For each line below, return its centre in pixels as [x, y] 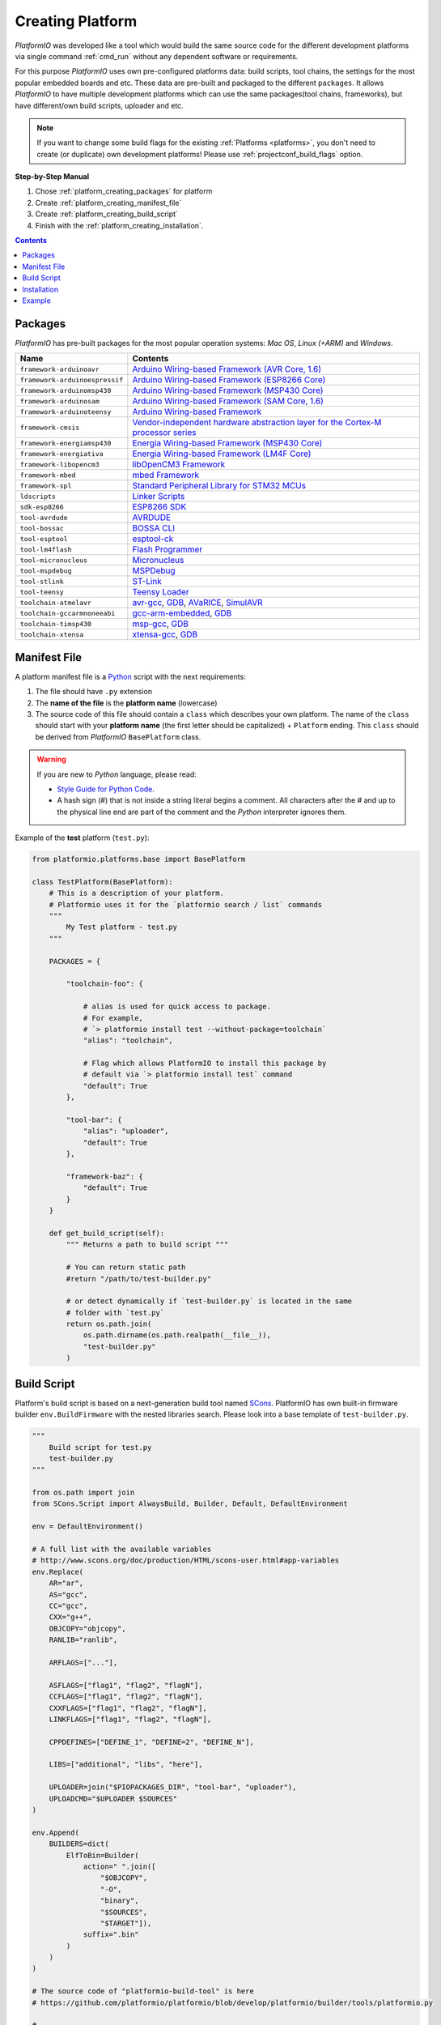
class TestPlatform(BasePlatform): [102, 882]
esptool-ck [153, 539]
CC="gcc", [68, 1605]
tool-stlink [42, 581]
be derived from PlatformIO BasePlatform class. [118, 736]
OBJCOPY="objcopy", [88, 1629]
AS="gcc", [68, 1594]
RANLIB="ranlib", [83, 1640]
